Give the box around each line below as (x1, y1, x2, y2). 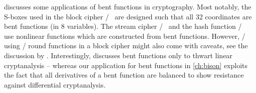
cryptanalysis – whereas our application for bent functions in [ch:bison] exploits (4, 60, 248, 70)
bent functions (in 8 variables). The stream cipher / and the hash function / (4, 21, 242, 31)
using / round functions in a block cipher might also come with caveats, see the (4, 40, 248, 51)
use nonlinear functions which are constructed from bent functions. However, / (4, 30, 245, 41)
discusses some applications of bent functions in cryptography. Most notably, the (4, 1, 251, 11)
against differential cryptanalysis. (4, 79, 106, 90)
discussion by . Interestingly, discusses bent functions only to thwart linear (4, 50, 232, 60)
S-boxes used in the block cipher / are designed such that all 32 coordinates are (4, 11, 252, 21)
